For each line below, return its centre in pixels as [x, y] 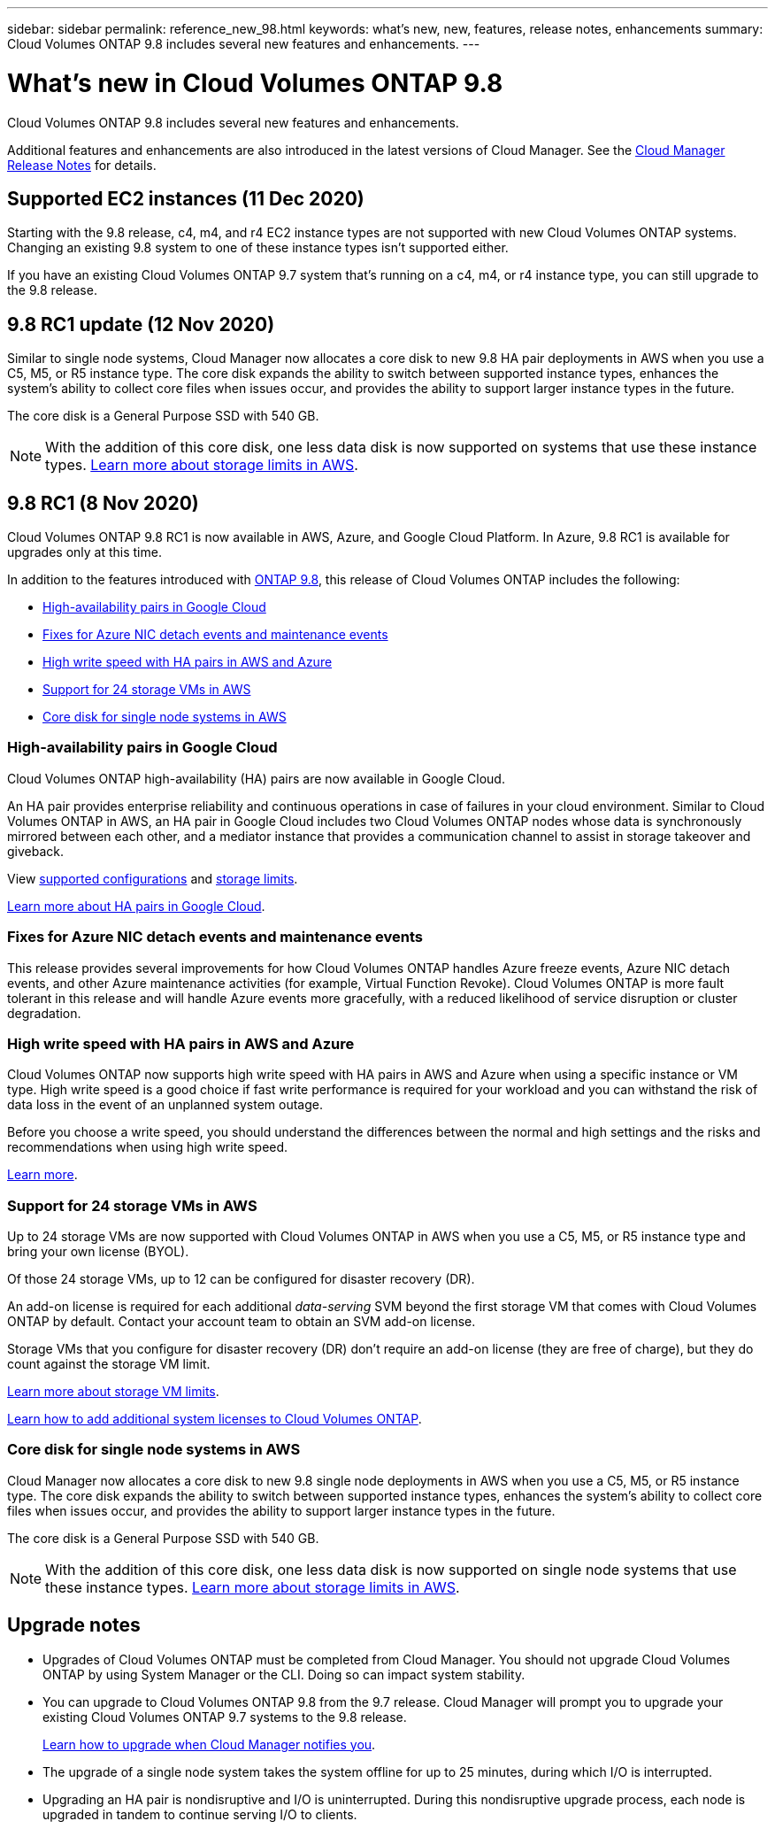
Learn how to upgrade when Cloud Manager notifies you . [209, 1744]
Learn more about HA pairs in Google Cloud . [136, 906]
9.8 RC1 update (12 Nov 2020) [141, 324]
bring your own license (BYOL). [98, 1252]
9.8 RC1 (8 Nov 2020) [103, 503]
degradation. [44, 1013]
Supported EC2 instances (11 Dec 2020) [186, 198]
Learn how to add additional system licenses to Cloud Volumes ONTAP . [215, 1419]
